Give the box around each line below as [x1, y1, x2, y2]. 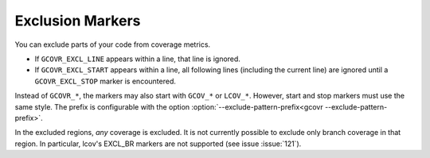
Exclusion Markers [14, 12, 141, 29]
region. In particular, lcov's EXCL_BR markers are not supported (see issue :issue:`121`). [14, 139, 302, 148]
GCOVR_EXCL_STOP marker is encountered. [34, 76, 177, 86]
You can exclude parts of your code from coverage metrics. [14, 40, 211, 49]
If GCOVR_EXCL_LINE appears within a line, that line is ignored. [34, 54, 240, 64]
